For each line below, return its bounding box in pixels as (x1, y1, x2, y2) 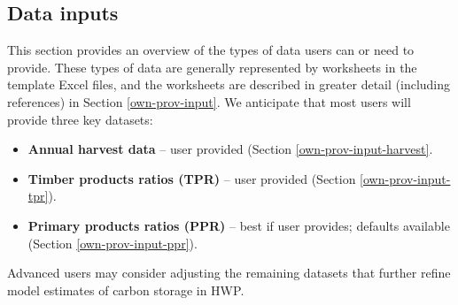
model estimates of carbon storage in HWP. (7, 280, 245, 299)
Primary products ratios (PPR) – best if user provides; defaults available (27, 216, 450, 234)
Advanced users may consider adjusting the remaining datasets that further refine (7, 263, 451, 282)
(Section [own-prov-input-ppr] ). (27, 233, 198, 252)
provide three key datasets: (7, 110, 153, 128)
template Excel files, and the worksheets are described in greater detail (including (7, 75, 451, 94)
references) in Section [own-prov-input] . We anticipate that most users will (7, 92, 411, 111)
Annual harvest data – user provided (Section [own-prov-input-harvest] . (27, 140, 433, 158)
